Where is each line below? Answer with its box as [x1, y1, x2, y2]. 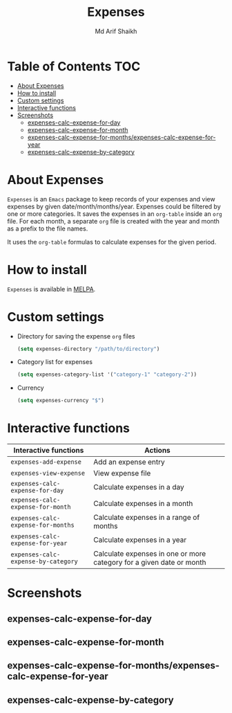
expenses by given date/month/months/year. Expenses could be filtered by [7, 202, 221, 210]
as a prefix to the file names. [7, 224, 88, 233]
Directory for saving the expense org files [17, 332, 135, 340]
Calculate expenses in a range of [93, 513, 200, 523]
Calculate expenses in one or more [93, 549, 206, 559]
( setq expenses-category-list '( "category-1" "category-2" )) [17, 371, 197, 378]
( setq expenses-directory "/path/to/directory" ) [17, 345, 160, 352]
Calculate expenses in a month [93, 499, 193, 509]
